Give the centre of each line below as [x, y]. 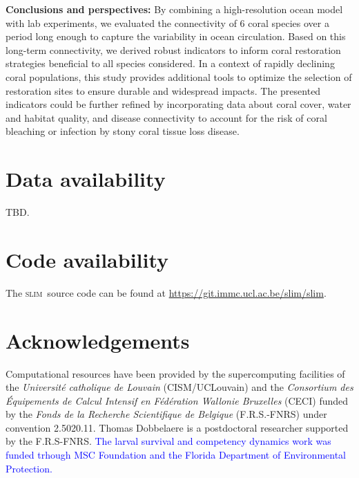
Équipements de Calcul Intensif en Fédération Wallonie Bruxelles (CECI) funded [177, 400]
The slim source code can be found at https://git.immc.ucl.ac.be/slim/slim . [166, 292]
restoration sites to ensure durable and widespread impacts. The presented [163, 90]
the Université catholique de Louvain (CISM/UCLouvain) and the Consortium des [179, 387]
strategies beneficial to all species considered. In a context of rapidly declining [170, 63]
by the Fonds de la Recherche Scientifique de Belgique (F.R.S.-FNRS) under [166, 414]
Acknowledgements [98, 340]
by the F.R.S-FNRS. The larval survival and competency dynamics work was [168, 441]
